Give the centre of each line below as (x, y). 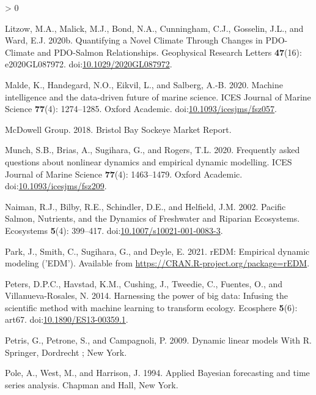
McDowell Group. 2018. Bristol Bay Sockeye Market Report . (118, 129)
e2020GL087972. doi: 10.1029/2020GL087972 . (89, 64)
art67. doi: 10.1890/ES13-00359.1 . (67, 319)
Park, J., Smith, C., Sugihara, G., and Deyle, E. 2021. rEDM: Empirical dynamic (157, 251)
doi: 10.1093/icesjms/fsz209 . (56, 186)
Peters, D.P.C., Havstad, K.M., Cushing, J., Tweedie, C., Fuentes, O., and (144, 283)
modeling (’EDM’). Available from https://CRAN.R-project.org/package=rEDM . (157, 263)
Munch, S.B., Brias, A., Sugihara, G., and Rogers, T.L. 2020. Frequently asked (152, 150)
